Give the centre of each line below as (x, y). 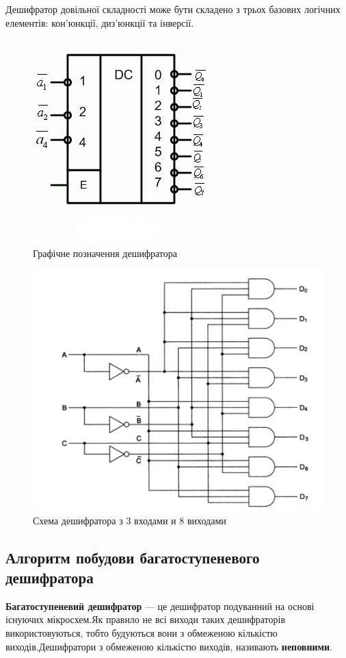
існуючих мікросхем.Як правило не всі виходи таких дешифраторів (146, 619)
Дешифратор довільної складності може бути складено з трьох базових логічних (173, 9)
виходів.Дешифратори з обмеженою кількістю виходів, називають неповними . (169, 646)
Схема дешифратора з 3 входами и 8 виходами (130, 520)
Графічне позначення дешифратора (105, 253)
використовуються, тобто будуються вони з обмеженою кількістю (142, 632)
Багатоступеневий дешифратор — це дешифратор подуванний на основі (160, 606)
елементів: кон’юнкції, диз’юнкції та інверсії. (100, 22)
